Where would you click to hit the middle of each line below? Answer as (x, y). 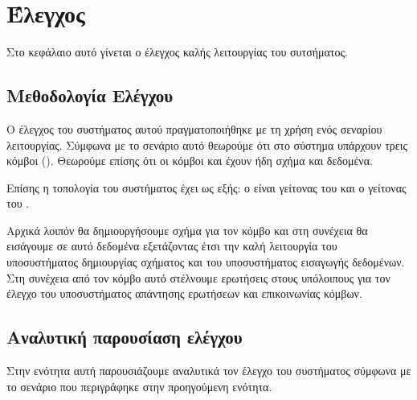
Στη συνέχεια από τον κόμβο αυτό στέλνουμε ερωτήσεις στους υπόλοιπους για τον (198, 277)
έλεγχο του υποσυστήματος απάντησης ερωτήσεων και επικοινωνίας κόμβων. (184, 293)
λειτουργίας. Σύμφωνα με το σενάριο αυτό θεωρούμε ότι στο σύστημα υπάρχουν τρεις (207, 144)
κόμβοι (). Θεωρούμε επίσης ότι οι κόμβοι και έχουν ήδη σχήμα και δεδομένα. (190, 161)
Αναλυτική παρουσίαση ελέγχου (125, 337)
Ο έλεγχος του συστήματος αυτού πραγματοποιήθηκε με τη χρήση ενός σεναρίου (194, 128)
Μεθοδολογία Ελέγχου (90, 95)
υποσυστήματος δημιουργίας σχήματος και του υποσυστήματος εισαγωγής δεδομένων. (206, 262)
